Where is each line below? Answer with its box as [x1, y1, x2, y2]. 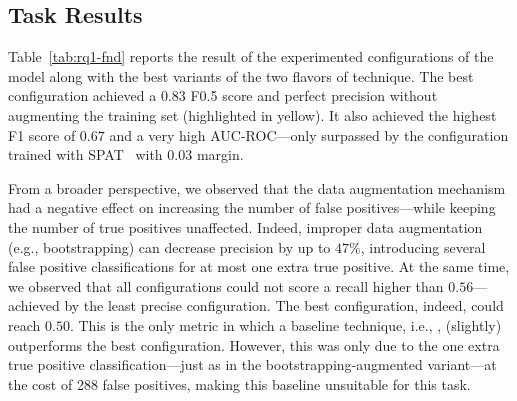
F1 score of [8, 124, 76, 145]
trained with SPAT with [8, 144, 163, 165]
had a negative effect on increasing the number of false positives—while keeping [8, 197, 496, 218]
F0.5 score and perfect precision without [190, 85, 438, 106]
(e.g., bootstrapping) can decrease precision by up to [8, 236, 331, 257]
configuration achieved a [8, 85, 157, 106]
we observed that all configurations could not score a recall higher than [8, 275, 444, 296]
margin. [196, 144, 244, 165]
